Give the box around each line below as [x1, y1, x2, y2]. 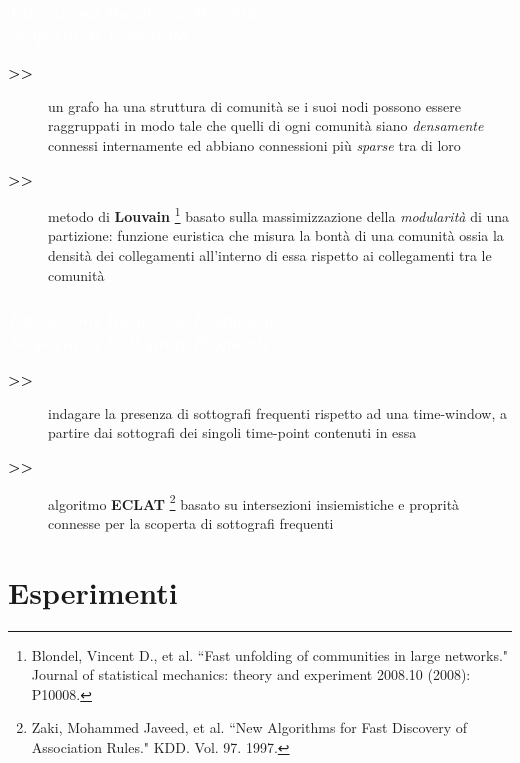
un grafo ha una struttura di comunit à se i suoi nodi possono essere [48, 95, 461, 116]
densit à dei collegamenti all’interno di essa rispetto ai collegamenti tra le [48, 244, 492, 265]
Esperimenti [8, 571, 178, 612]
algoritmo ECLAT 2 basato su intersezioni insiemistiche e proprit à [48, 490, 460, 514]
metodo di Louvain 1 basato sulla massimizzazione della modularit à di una [48, 203, 510, 226]
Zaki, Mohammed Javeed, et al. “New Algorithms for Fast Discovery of [31, 717, 468, 738]
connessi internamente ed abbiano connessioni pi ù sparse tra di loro [48, 134, 461, 155]
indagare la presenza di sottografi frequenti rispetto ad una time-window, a [48, 402, 507, 423]
